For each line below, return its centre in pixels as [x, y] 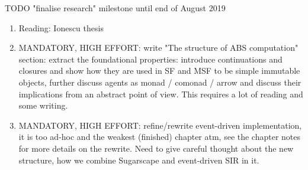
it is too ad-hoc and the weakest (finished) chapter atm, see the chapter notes [160, 137]
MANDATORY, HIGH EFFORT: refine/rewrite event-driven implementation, [160, 125]
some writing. [43, 105]
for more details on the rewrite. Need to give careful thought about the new [156, 148]
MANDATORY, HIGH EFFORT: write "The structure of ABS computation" [158, 48]
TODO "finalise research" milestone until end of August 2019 [115, 8]
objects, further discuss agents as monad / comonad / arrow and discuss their [160, 82]
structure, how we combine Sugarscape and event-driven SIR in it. [139, 160]
